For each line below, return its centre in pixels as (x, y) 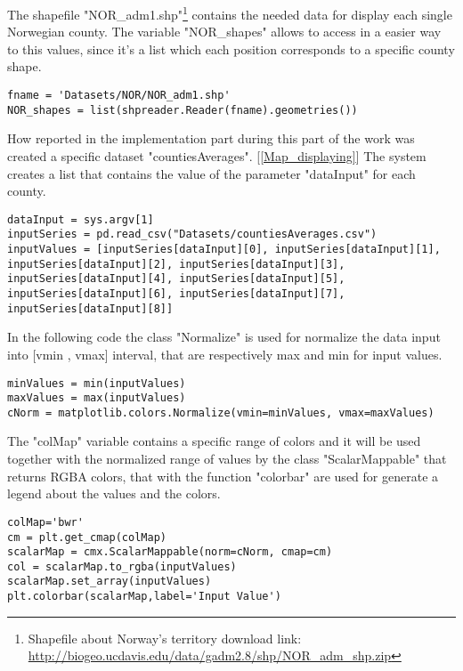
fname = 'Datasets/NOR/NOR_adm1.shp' (119, 96)
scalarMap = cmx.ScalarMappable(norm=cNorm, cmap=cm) (170, 552)
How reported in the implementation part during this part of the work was (211, 138)
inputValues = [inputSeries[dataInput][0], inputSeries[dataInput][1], (224, 250)
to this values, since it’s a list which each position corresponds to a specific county (231, 49)
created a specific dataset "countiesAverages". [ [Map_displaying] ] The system (217, 155)
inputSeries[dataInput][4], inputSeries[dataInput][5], (176, 279)
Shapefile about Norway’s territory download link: (165, 638)
